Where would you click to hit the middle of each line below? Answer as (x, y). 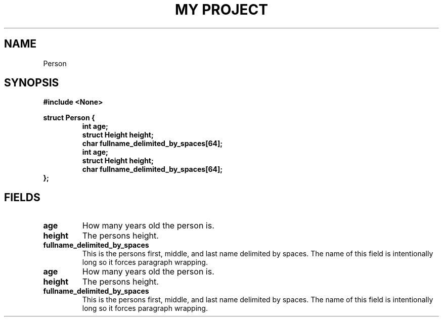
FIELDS (22, 197)
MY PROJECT (221, 10)
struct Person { (69, 118)
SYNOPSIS (32, 83)
